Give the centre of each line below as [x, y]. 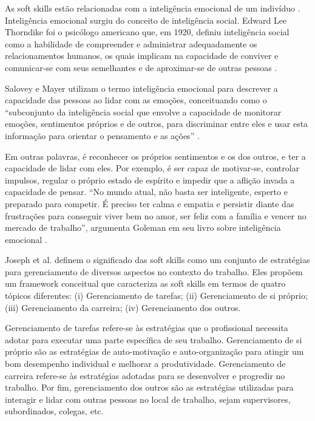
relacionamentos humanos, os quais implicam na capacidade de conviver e [142, 56]
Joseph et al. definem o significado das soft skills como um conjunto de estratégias [157, 260]
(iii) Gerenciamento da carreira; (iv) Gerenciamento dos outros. [123, 307]
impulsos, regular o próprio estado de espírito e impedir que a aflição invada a [150, 180]
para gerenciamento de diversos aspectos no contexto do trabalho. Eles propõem [154, 271]
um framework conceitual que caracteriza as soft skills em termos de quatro [145, 283]
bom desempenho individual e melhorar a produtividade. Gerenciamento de [145, 364]
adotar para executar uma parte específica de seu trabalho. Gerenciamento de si [154, 339]
